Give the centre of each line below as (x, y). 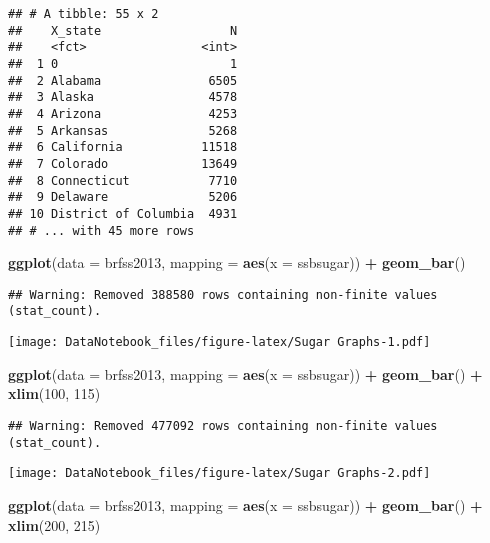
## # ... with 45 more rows (101, 230)
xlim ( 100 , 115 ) (54, 393)
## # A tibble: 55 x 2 (83, 14)
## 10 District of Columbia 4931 (123, 213)
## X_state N (123, 30)
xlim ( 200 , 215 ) (54, 524)
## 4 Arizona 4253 (123, 113)
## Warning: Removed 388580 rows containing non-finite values (223, 294)
